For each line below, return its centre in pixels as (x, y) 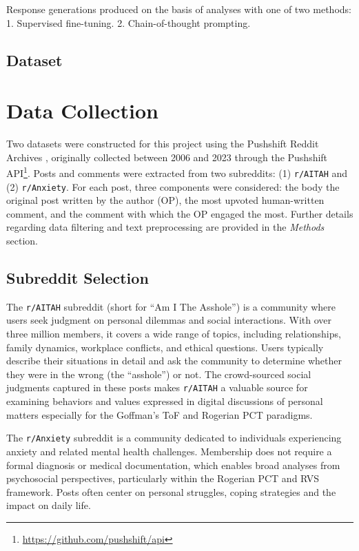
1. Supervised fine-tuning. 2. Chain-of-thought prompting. (129, 22)
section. (22, 241)
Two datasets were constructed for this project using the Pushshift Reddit (163, 144)
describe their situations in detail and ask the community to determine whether (174, 361)
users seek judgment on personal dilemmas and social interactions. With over (169, 320)
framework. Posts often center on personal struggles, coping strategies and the (171, 491)
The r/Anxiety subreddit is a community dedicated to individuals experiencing (174, 438)
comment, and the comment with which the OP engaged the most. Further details (180, 213)
